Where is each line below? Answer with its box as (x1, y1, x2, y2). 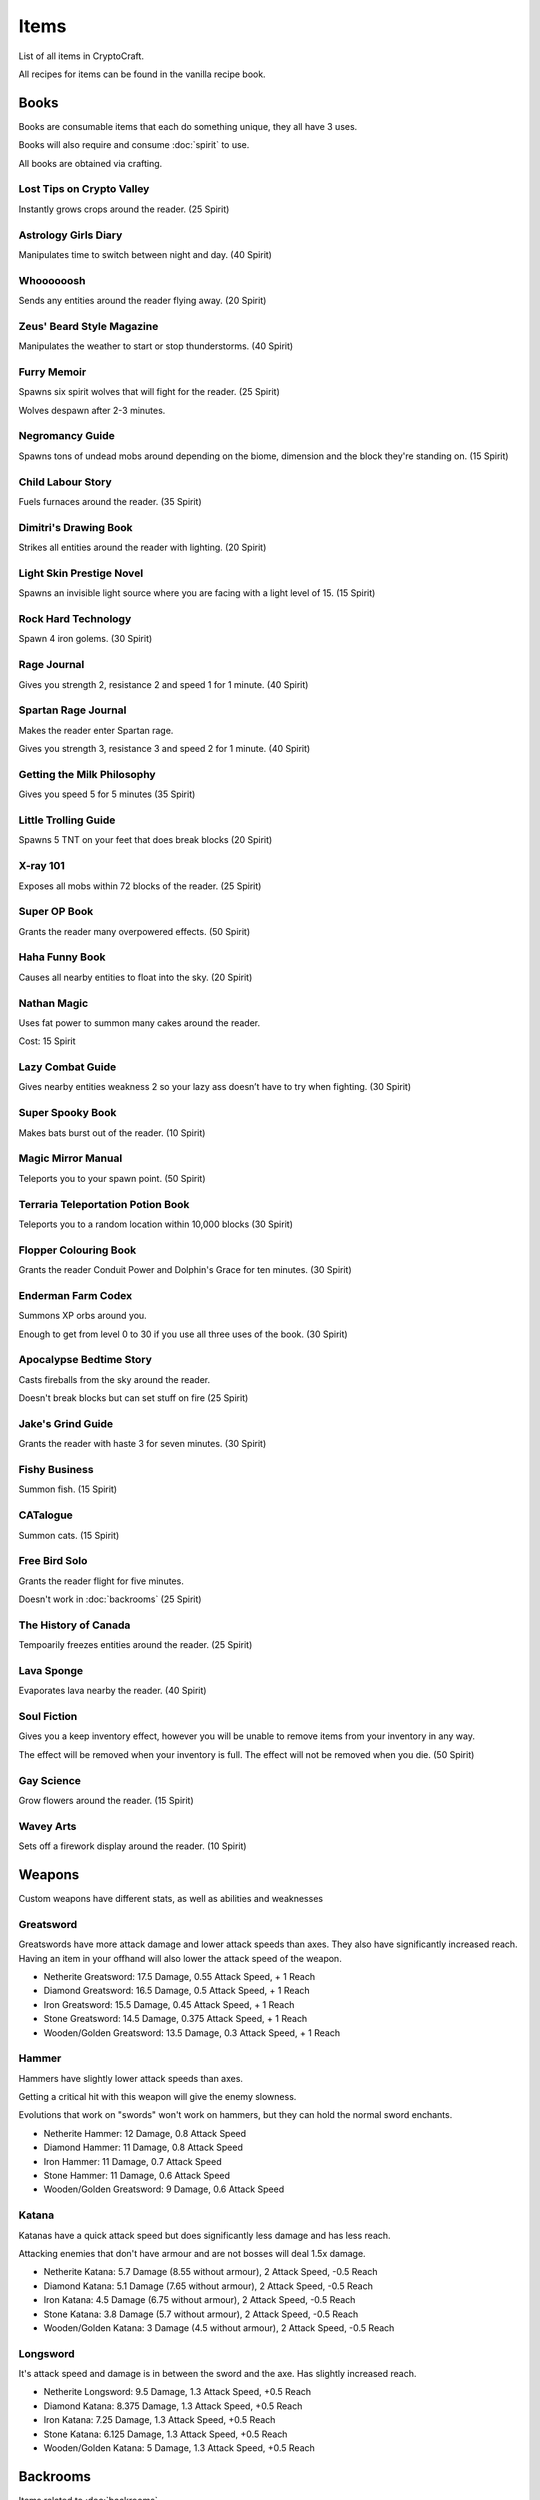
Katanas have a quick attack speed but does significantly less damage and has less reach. (18, 2229, 391, 2241)
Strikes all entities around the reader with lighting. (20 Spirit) (18, 541, 267, 554)
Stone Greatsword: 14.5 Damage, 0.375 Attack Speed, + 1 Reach (43, 2013, 308, 2025)
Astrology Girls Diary (18, 228, 123, 242)
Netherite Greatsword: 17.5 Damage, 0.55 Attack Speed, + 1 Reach (43, 1970, 315, 1982)
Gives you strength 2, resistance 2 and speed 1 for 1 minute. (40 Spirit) (18, 678, 309, 690)
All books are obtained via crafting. (18, 157, 163, 169)
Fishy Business (18, 1463, 94, 1476)
